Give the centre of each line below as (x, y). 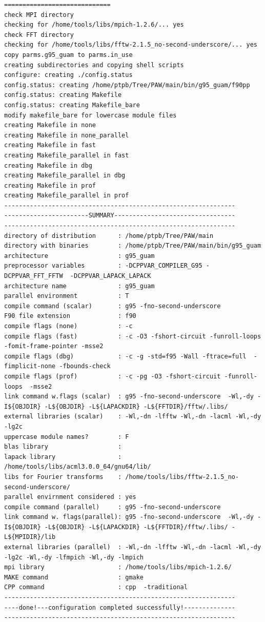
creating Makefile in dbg (48, 165)
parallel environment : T (67, 296)
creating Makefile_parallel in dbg (65, 176)
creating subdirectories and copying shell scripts (94, 65)
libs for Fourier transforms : (63, 477)
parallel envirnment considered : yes (70, 497)
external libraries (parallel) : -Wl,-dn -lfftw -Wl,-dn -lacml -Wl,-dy (133, 547)
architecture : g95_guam (79, 256)
